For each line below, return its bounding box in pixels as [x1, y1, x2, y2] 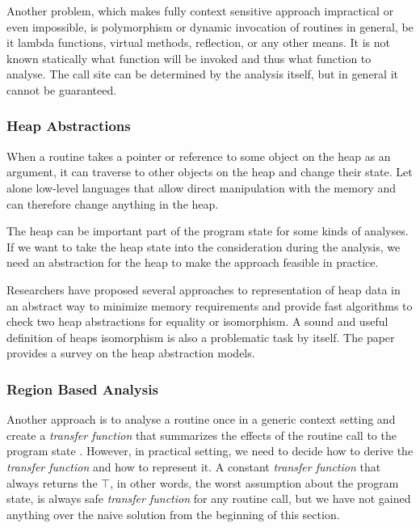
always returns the [6, 474, 98, 491]
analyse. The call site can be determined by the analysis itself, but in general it [6, 65, 399, 82]
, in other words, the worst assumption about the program [110, 474, 399, 491]
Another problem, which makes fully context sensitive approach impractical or [6, 2, 394, 19]
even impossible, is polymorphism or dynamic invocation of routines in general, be [6, 18, 414, 35]
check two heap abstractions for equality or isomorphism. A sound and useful [6, 313, 388, 330]
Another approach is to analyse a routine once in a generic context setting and [6, 411, 396, 428]
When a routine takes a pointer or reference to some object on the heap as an [6, 147, 391, 164]
